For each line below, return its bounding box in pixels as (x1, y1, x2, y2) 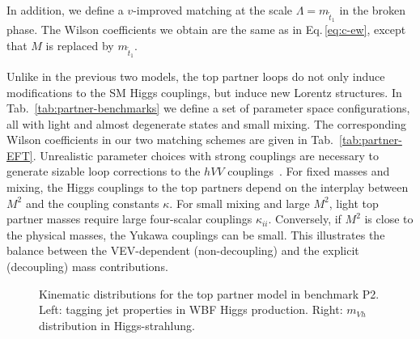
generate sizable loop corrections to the (6, 163, 201, 180)
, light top (329, 194, 379, 211)
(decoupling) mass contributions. (6, 258, 168, 275)
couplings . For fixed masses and (227, 163, 390, 180)
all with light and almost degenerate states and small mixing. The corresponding (6, 115, 407, 132)
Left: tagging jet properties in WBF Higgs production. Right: (39, 301, 343, 318)
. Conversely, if (268, 210, 342, 227)
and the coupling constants (25, 194, 159, 211)
